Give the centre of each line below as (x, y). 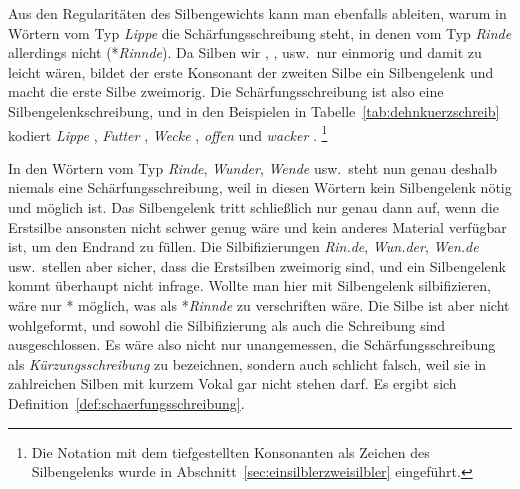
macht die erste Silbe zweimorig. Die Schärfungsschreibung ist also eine (226, 91)
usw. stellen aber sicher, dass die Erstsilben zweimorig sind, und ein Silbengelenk (257, 265)
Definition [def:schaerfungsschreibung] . (126, 402)
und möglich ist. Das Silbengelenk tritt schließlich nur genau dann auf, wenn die (253, 207)
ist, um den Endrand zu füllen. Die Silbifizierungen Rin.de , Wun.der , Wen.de (243, 246)
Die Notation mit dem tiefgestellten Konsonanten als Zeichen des (230, 451)
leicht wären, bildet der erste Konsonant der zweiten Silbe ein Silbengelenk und (251, 71)
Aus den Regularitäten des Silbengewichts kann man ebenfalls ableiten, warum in (257, 13)
